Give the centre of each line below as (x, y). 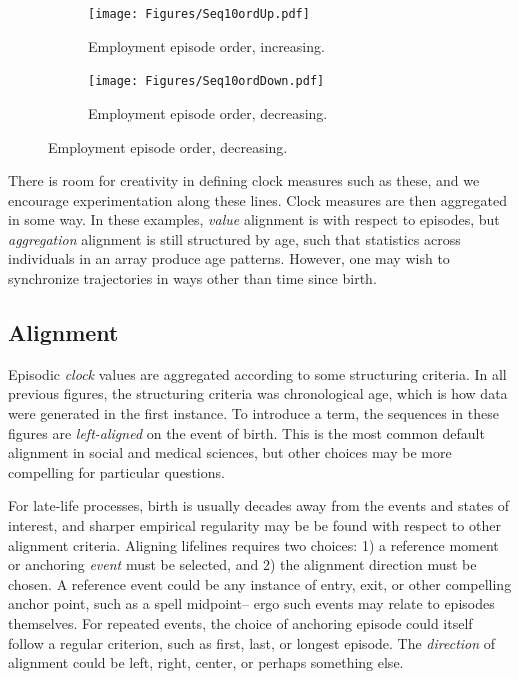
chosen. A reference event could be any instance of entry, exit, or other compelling (260, 583)
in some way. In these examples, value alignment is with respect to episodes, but (254, 219)
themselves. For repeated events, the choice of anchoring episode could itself (240, 622)
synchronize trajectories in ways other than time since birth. (192, 278)
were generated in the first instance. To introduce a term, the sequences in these (253, 413)
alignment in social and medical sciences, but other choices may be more (230, 452)
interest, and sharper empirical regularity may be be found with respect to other (254, 525)
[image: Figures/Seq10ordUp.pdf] (199, 14)
